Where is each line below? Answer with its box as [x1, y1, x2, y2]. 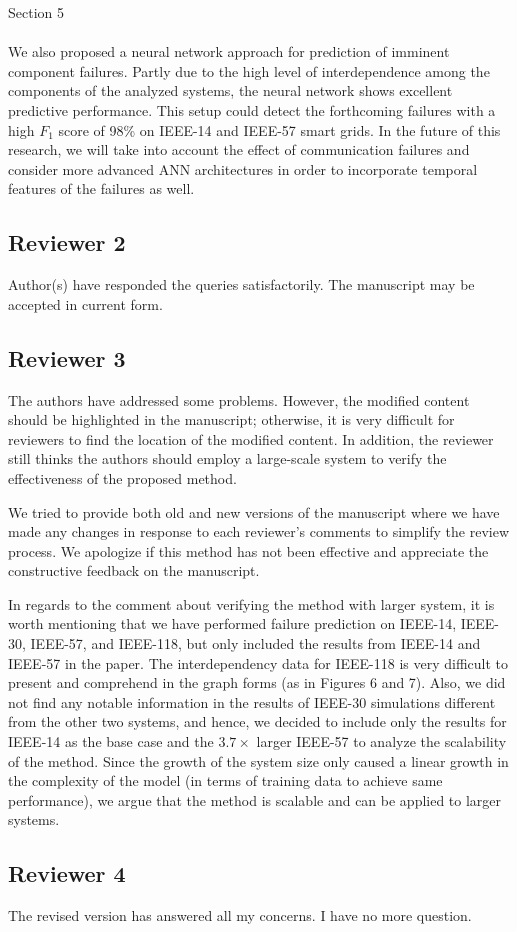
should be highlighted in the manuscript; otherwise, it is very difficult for [8, 409, 455, 430]
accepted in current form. [8, 293, 163, 314]
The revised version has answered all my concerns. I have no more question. [8, 905, 472, 926]
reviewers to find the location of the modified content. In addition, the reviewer [8, 428, 494, 449]
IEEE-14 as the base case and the [8, 731, 214, 752]
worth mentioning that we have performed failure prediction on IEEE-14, [8, 613, 457, 634]
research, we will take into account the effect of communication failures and [8, 139, 470, 160]
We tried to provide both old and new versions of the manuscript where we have [8, 501, 500, 522]
